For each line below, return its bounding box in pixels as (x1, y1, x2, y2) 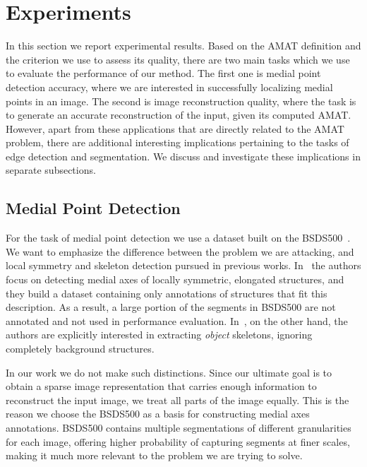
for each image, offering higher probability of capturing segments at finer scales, (6, 434, 350, 449)
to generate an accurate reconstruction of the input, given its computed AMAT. (6, 107, 351, 122)
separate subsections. (6, 162, 96, 177)
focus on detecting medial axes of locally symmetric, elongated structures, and (6, 272, 344, 287)
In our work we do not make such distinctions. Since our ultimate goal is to (6, 365, 332, 379)
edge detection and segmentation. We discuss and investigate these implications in (6, 148, 361, 163)
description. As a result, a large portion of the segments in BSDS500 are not (6, 300, 336, 314)
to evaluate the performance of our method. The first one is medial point (6, 66, 321, 81)
